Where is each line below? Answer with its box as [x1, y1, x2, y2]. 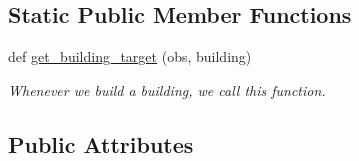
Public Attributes [8, 128, 194, 159]
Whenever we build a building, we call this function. [8, 79, 326, 100]
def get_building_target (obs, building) [8, 46, 252, 67]
